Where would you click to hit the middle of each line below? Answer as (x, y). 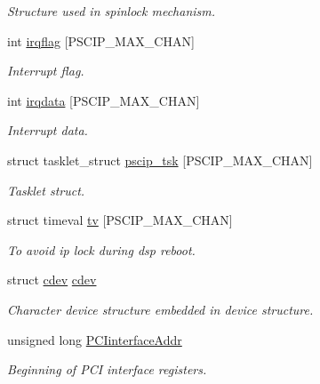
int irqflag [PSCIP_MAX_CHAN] (101, 40)
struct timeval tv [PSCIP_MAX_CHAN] (120, 220)
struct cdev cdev (52, 280)
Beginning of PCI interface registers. (107, 369)
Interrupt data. (48, 130)
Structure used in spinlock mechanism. (112, 11)
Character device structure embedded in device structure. (160, 309)
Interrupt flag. (46, 71)
